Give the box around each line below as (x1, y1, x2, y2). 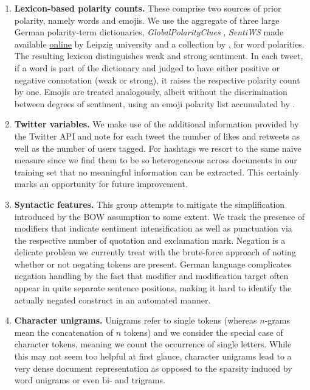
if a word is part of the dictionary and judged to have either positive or (14, 61, 280, 74)
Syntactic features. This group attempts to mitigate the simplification (14, 197, 285, 210)
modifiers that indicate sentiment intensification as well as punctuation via (14, 222, 292, 235)
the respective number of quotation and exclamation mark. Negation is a (14, 233, 286, 246)
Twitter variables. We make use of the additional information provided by (14, 118, 299, 130)
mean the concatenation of (14, 325, 113, 338)
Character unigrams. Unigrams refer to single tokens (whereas (14, 314, 257, 327)
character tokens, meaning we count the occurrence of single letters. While (14, 338, 292, 350)
